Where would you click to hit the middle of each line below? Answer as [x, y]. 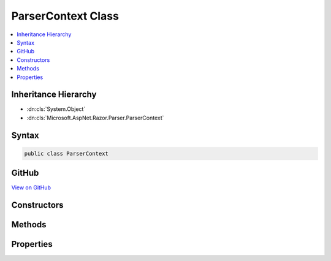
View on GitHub [31, 187]
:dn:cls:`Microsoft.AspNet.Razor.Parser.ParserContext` [96, 118]
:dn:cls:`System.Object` [56, 109]
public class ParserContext [66, 153]
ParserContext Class [65, 16]
